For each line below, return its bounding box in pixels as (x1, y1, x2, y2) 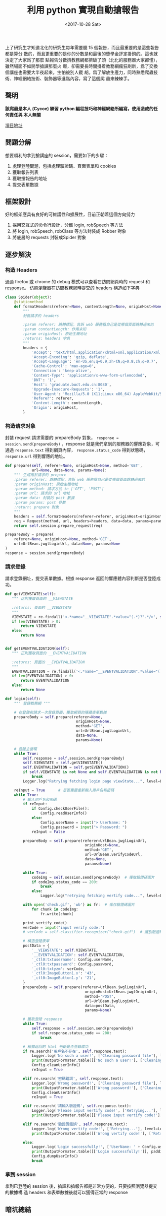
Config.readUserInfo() (40, 811, 87, 816)
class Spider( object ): (5, 295, 52, 300)
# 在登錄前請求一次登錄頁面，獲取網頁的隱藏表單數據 (14, 710, 107, 715)
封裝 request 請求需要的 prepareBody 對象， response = (5, 435, 119, 441)
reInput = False (31, 829, 65, 834)
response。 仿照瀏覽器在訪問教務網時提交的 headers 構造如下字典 (5, 285, 140, 291)
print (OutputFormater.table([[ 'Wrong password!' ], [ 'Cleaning (31, 1085, 163, 1090)
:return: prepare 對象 (14, 505, 59, 510)
